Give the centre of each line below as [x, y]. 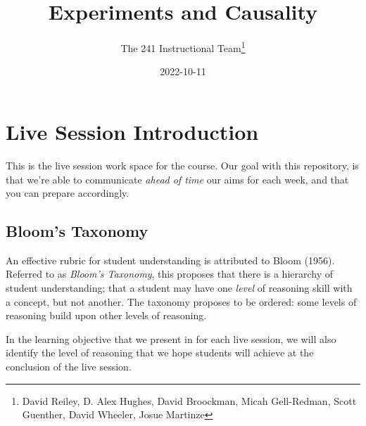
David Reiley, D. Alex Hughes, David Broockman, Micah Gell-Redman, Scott [189, 400]
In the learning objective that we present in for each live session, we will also [171, 338]
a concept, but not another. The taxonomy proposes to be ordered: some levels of [181, 301]
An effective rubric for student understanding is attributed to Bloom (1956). [170, 260]
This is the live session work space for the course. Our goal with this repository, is [182, 165]
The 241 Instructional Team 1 [183, 47]
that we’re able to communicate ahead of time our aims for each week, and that [177, 179]
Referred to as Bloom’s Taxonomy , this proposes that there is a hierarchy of [170, 274]
